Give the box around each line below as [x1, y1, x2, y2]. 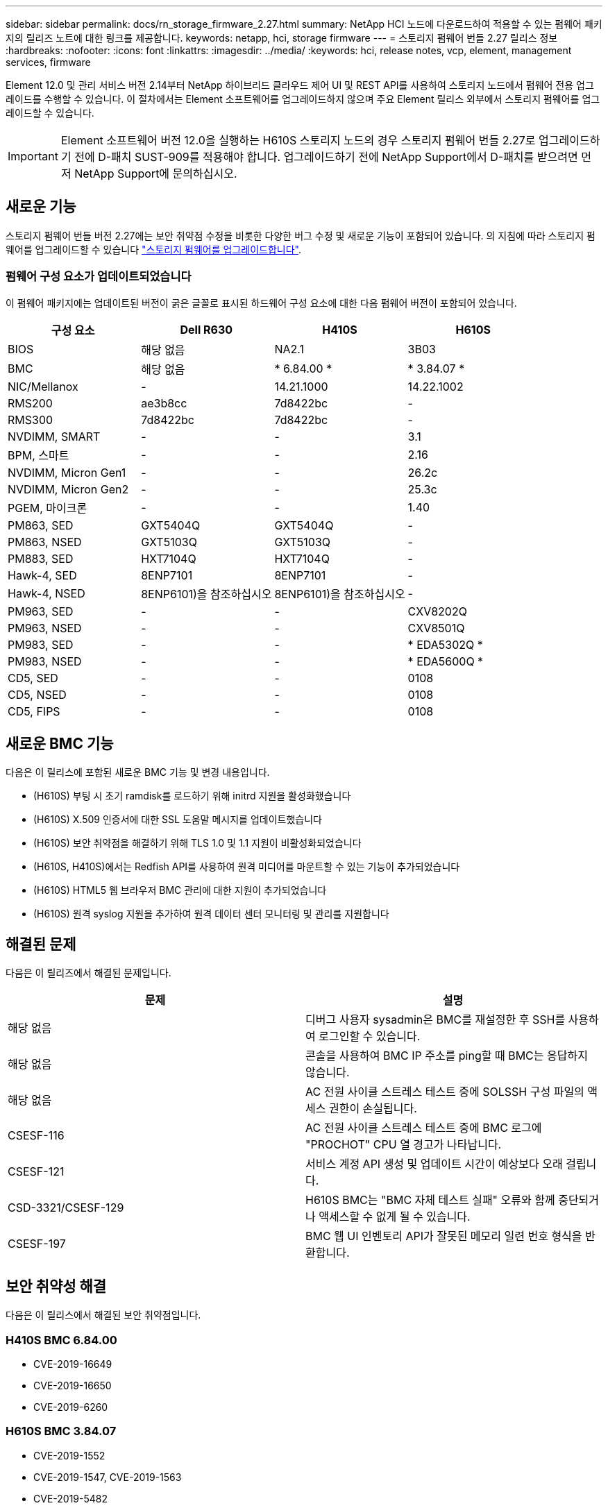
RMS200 [8, 396, 53, 410]
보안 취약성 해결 [6, 1277, 107, 1295]
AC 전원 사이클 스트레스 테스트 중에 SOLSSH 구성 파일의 [305, 1085, 584, 1099]
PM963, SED [8, 604, 74, 618]
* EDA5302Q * [407, 637, 483, 652]
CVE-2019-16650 [33, 1379, 112, 1391]
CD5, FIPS [8, 704, 60, 718]
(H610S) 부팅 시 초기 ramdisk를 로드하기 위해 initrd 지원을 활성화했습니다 [33, 790, 351, 802]
